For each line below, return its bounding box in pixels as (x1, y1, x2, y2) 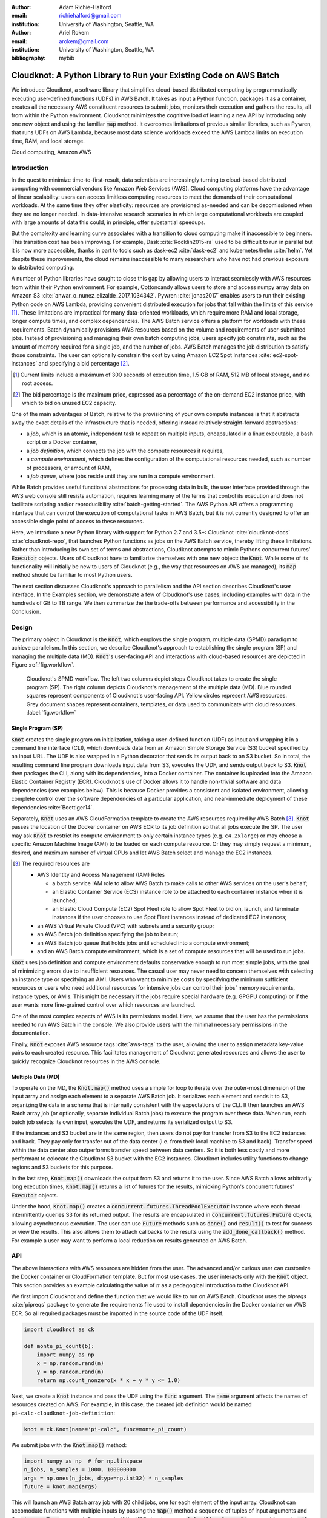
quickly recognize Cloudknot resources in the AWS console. (11, 1057, 161, 1065)
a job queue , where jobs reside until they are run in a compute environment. (26, 472, 215, 480)
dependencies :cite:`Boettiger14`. (11, 803, 94, 811)
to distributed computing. (11, 264, 74, 271)
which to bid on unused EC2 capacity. (22, 399, 117, 406)
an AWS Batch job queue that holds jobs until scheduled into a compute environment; (37, 939, 250, 947)
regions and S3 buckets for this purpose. (11, 1163, 113, 1171)
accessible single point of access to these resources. (11, 517, 144, 525)
